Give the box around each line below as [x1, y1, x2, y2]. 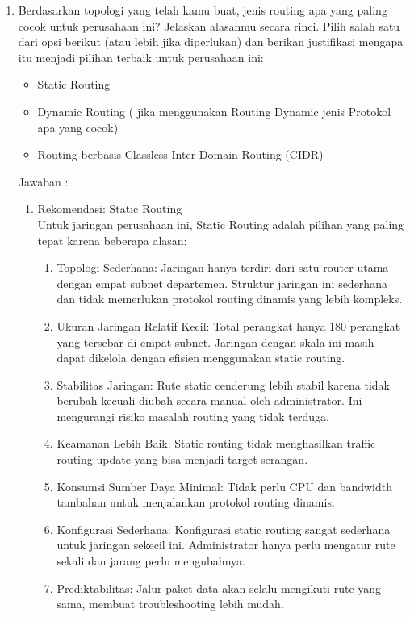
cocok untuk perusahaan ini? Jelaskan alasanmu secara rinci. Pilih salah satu [18, 17, 400, 34]
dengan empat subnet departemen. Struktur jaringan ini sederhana [56, 274, 387, 291]
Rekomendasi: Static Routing [37, 200, 182, 217]
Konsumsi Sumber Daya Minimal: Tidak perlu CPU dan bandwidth [56, 477, 393, 494]
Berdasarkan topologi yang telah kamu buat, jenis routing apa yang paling [18, 2, 387, 18]
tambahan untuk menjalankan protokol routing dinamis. [56, 494, 335, 511]
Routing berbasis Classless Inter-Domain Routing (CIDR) [37, 146, 324, 163]
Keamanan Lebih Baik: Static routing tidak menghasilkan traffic [56, 435, 376, 452]
